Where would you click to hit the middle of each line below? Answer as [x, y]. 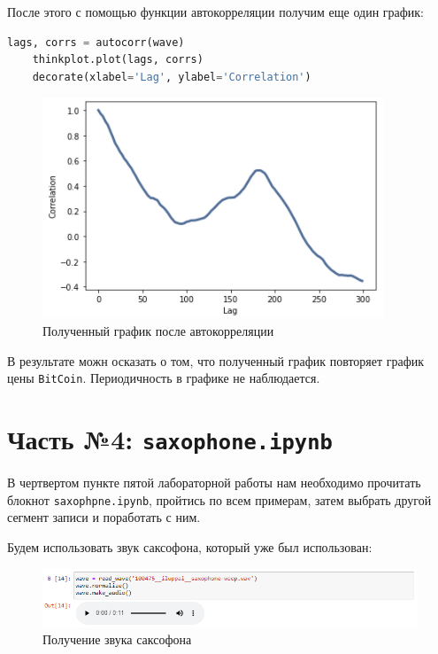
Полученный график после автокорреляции [158, 330]
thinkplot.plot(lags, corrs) [118, 60]
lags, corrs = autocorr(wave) [96, 42]
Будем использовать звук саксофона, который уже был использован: [190, 546]
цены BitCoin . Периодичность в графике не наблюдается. [164, 378]
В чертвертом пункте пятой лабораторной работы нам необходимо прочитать [214, 483]
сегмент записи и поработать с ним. [104, 517]
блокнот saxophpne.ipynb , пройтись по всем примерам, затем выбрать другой [219, 499]
